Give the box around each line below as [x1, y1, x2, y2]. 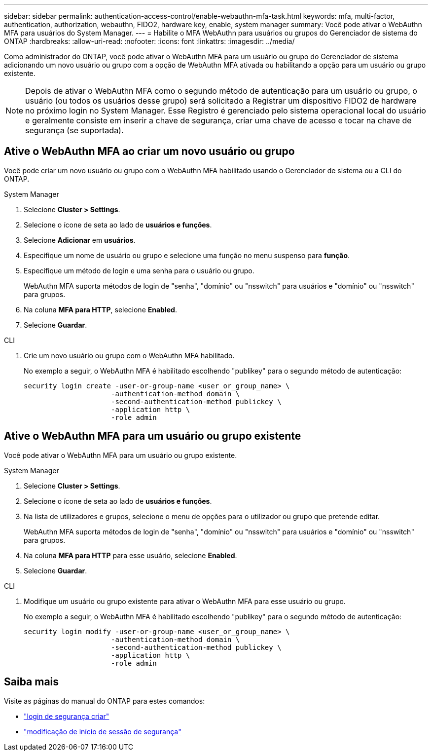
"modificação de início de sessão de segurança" [24, 727, 181, 736]
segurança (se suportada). [25, 125, 124, 135]
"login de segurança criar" [24, 712, 109, 720]
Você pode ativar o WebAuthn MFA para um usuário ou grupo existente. [4, 451, 237, 459]
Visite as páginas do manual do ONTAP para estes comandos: [4, 696, 205, 705]
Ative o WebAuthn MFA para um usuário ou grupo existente [4, 430, 301, 443]
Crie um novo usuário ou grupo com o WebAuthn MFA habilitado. [24, 351, 235, 360]
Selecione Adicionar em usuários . [24, 235, 136, 244]
